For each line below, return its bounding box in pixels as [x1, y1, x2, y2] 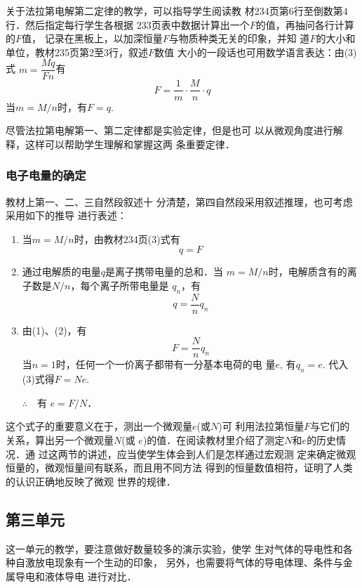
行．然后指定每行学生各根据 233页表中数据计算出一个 [6, 17, 250, 32]
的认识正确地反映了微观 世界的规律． [6, 473, 176, 488]
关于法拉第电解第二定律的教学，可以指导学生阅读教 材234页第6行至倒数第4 [6, 4, 348, 18]
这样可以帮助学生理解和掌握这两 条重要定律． [25, 136, 235, 151]
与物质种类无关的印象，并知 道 [168, 31, 310, 46]
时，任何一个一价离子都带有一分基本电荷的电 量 [55, 357, 276, 372]
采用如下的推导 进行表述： [6, 208, 127, 223]
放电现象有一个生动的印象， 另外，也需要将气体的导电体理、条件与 [34, 555, 343, 570]
